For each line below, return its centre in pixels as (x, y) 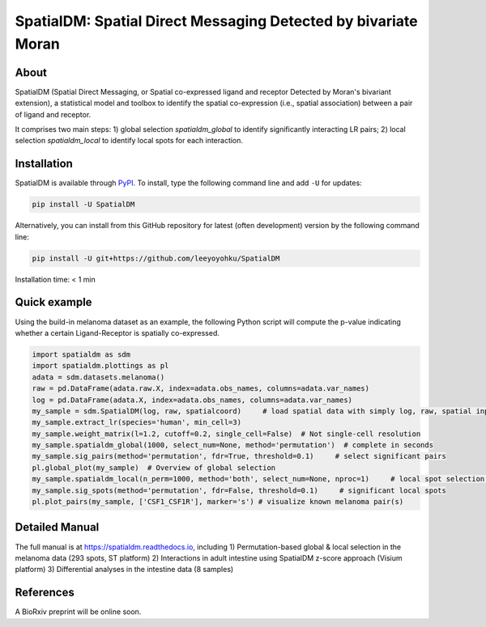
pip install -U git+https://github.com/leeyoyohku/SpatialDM (156, 258)
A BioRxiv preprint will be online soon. (78, 612)
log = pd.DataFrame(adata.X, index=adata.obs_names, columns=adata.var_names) (192, 400)
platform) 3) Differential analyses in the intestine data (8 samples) (124, 570)
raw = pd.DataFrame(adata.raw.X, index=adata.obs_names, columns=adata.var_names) (201, 389)
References (45, 593)
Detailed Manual (57, 527)
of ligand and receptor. (53, 114)
